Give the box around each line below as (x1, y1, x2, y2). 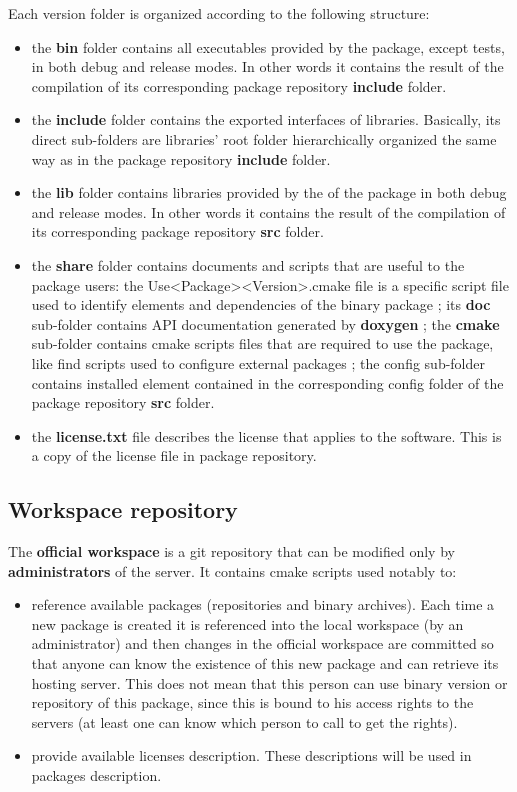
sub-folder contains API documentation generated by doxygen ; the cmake (31, 313, 500, 334)
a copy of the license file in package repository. (31, 445, 317, 466)
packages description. (31, 765, 162, 786)
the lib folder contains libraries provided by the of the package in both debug (31, 182, 507, 203)
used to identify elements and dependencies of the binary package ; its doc (31, 294, 491, 315)
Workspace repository (8, 494, 238, 525)
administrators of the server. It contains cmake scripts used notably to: (8, 560, 457, 581)
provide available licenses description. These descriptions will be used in (31, 745, 472, 766)
